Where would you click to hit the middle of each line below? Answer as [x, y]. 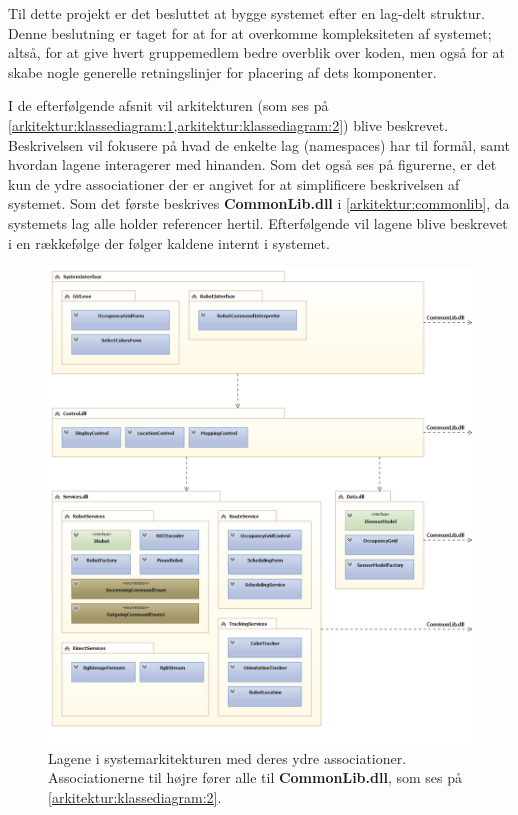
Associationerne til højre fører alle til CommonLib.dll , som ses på [255, 777]
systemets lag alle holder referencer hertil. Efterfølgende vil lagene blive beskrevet [258, 222]
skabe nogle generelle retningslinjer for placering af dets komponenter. [222, 71]
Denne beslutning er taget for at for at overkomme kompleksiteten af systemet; [250, 32]
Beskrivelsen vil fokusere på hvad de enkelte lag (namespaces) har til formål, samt [259, 144]
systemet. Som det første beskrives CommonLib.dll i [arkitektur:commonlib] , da [259, 203]
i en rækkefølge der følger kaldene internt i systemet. [169, 242]
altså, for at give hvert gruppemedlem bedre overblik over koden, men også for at [257, 52]
